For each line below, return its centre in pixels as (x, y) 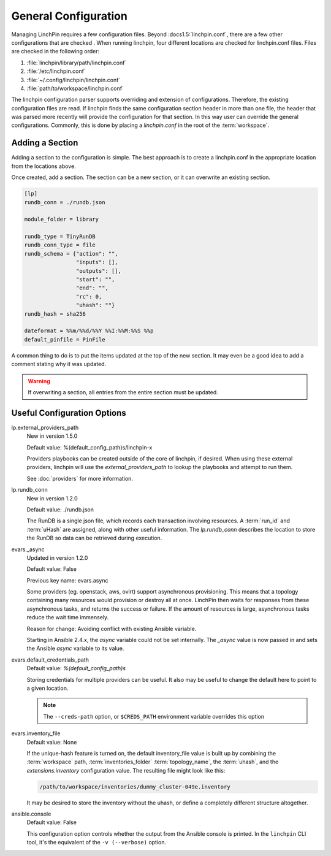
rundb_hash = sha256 (55, 314)
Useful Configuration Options (69, 413)
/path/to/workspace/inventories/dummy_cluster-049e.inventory (135, 787)
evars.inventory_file (36, 733)
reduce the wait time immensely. (68, 617)
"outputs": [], (99, 271)
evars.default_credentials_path (50, 660)
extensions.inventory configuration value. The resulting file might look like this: (126, 770)
